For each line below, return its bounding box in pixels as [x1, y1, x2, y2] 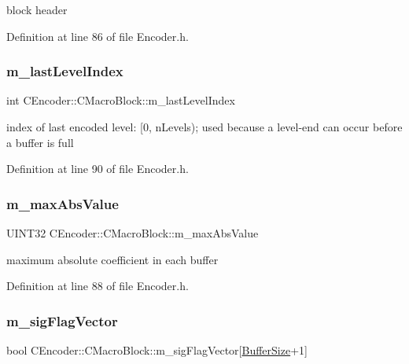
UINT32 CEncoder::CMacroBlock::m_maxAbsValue [6, 225, 259, 241]
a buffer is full [6, 134, 74, 150]
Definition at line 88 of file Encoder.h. [6, 278, 189, 294]
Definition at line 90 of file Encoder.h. [6, 160, 189, 177]
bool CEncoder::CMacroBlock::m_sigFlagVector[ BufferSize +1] [6, 342, 308, 358]
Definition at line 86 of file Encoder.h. [6, 28, 189, 44]
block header [6, 2, 68, 17]
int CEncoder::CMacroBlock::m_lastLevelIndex [6, 92, 235, 108]
